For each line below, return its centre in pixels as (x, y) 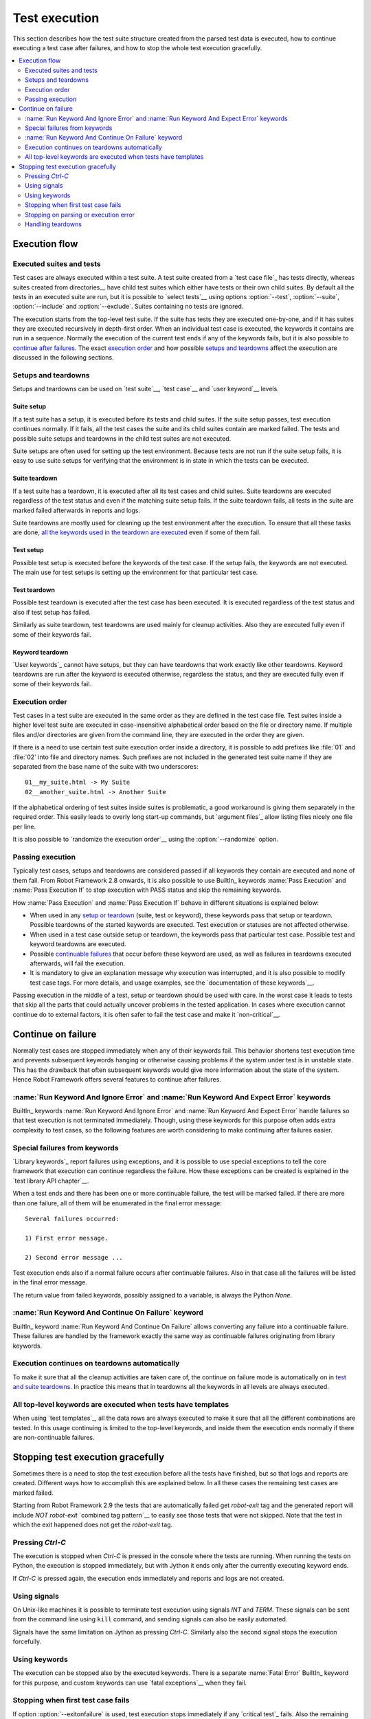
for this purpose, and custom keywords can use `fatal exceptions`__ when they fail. (130, 1683)
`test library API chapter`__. (51, 1181)
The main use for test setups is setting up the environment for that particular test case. (135, 572)
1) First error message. (67, 1238)
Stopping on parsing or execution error (80, 215)
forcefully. (27, 1642)
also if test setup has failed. (52, 612)
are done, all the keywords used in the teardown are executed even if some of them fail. (137, 532)
